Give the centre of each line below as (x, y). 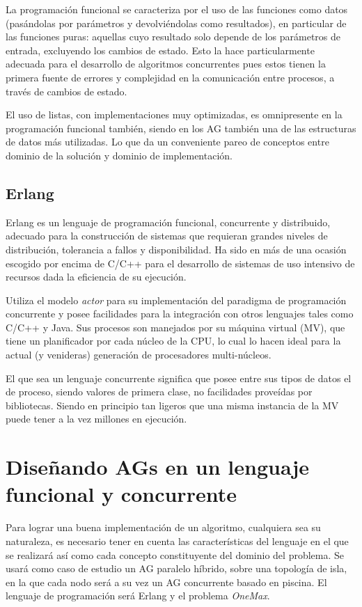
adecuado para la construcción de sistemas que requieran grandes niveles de (167, 236)
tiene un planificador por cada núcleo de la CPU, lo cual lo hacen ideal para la (173, 341)
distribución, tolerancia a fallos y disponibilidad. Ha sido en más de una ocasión (176, 249)
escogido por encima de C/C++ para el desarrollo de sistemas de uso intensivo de (180, 263)
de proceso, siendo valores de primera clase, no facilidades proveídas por (159, 392)
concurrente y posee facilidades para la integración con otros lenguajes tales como (180, 314)
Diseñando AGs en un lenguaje (158, 467)
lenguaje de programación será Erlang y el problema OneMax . (138, 596)
